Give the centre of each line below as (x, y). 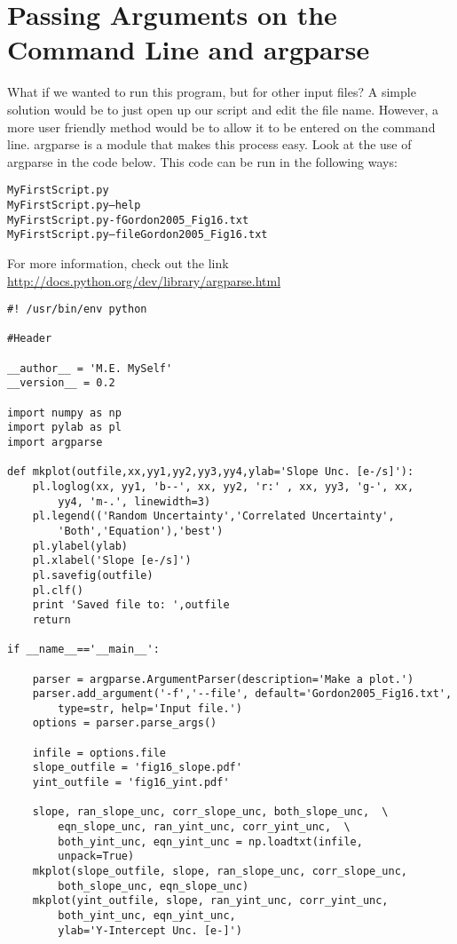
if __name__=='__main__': (83, 650)
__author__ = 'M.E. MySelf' (90, 368)
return (51, 619)
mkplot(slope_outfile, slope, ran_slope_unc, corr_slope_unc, (220, 872)
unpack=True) (96, 857)
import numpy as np (64, 413)
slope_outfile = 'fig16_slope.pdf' (137, 768)
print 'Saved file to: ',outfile (131, 605)
